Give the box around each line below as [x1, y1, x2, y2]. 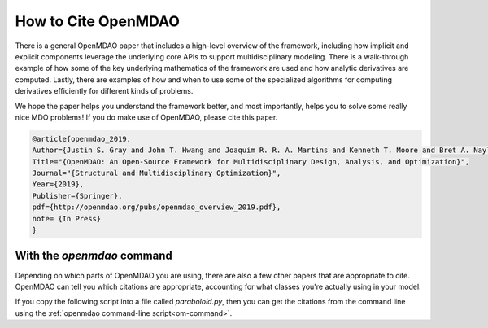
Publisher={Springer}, [32, 191, 123, 200]
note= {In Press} [32, 214, 102, 223]
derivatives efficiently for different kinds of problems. [15, 86, 194, 96]
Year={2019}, [32, 180, 85, 189]
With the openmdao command [15, 249, 172, 263]
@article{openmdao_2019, [32, 134, 132, 143]
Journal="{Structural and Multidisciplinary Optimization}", [32, 168, 281, 178]
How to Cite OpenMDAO [15, 12, 181, 30]
